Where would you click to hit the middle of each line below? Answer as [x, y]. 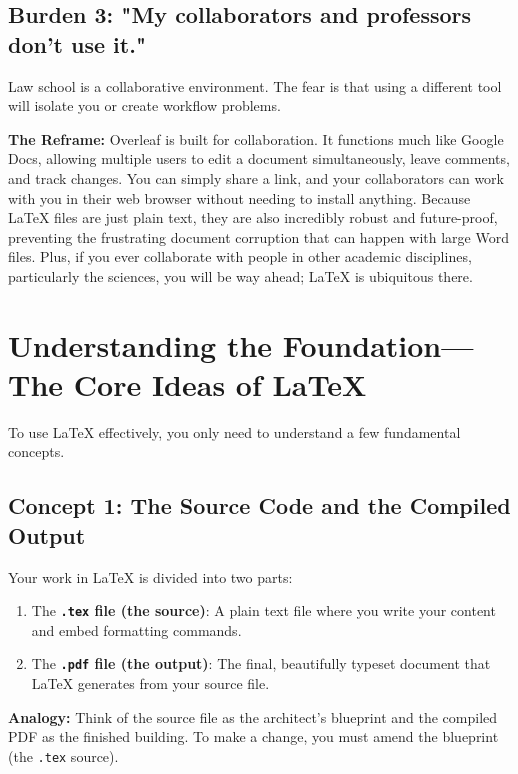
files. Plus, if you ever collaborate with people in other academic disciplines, [240, 256]
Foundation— [378, 344]
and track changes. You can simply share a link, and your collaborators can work [256, 177]
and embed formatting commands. [136, 629]
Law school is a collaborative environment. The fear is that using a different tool [255, 85]
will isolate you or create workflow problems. [144, 105]
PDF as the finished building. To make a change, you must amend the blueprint [253, 736]
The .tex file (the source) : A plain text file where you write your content [263, 610]
